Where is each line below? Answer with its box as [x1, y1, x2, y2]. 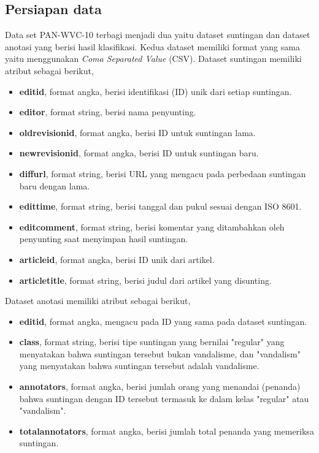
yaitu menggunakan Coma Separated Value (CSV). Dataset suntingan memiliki [5, 52, 302, 65]
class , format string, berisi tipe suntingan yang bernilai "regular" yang [19, 335, 285, 348]
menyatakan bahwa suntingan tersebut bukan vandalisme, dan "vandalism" [19, 347, 301, 360]
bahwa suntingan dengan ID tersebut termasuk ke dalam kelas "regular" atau [19, 392, 309, 405]
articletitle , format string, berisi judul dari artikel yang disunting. [19, 273, 272, 286]
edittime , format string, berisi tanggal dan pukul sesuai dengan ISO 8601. [19, 200, 302, 213]
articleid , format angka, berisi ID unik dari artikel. [19, 253, 215, 265]
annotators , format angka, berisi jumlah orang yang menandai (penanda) [19, 380, 301, 393]
